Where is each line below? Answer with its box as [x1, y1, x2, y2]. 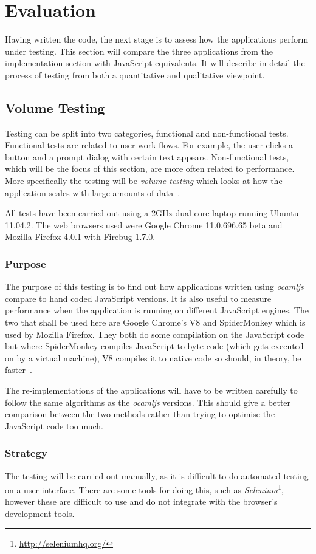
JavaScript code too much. [5, 419, 104, 432]
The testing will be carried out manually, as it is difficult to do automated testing [5, 469, 309, 482]
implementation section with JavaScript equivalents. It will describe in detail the [5, 56, 305, 69]
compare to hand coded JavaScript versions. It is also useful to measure [5, 292, 272, 304]
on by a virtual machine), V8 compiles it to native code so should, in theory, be [5, 351, 301, 364]
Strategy [5, 445, 47, 460]
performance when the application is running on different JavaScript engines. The [5, 304, 309, 316]
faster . [5, 363, 32, 376]
